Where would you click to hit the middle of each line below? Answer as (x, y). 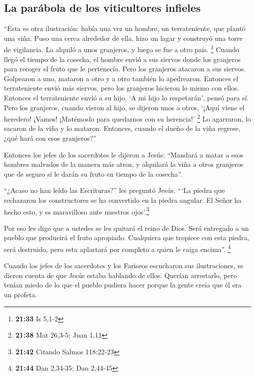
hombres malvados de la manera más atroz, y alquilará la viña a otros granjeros (124, 164)
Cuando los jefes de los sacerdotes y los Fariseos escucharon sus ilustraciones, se (124, 266)
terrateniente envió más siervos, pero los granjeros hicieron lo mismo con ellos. (122, 88)
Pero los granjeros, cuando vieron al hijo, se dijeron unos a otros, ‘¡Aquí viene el (124, 107)
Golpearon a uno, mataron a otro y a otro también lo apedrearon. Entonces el (121, 78)
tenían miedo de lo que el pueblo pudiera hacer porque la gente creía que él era (123, 285)
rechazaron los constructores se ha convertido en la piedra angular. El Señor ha (123, 200)
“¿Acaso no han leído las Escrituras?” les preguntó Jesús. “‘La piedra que (115, 190)
